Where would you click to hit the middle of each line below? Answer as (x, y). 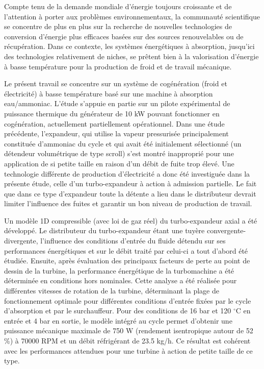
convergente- (226, 230)
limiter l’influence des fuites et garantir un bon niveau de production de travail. (128, 203)
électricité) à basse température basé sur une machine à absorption (109, 93)
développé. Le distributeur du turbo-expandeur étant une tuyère (104, 230)
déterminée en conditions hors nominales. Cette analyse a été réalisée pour (121, 280)
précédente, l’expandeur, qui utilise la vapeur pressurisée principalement (116, 133)
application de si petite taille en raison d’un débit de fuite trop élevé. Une (119, 163)
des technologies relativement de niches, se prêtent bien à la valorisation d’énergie (131, 56)
